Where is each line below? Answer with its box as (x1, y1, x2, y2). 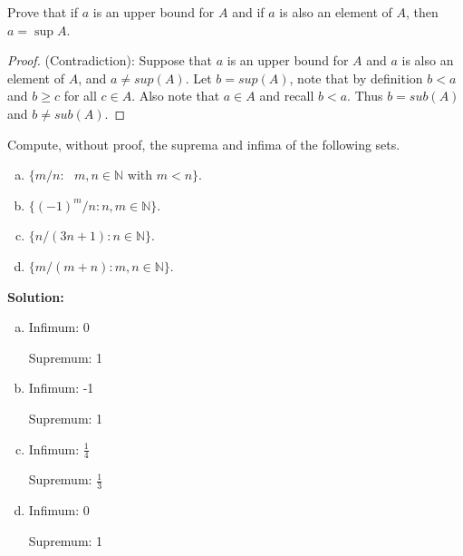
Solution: (7, 287, 64, 306)
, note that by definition (289, 68, 423, 87)
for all (63, 86, 97, 105)
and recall (259, 86, 314, 105)
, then (406, 3, 439, 21)
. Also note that (131, 86, 220, 105)
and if (232, 3, 265, 21)
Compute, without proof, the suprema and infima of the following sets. (7, 134, 400, 153)
